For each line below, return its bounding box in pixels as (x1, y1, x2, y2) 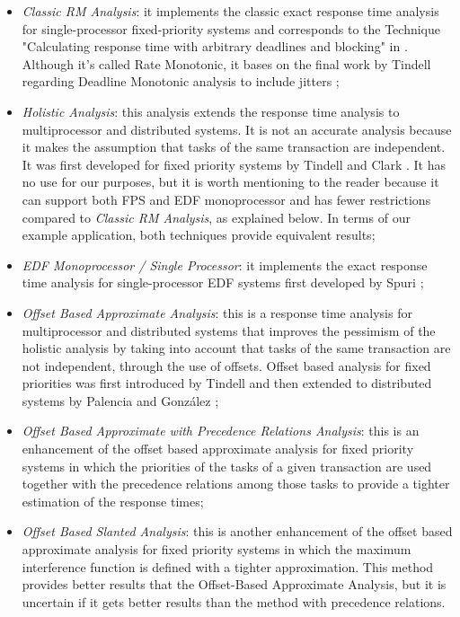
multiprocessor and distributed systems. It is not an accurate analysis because (22, 119, 452, 138)
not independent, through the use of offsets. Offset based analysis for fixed (22, 356, 431, 375)
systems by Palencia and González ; (22, 391, 219, 410)
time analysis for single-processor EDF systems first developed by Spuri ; (22, 273, 424, 292)
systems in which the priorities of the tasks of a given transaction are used (22, 456, 432, 475)
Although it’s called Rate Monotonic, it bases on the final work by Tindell (22, 54, 431, 73)
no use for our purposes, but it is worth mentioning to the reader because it (22, 172, 439, 191)
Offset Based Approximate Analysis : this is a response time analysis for (22, 303, 412, 322)
